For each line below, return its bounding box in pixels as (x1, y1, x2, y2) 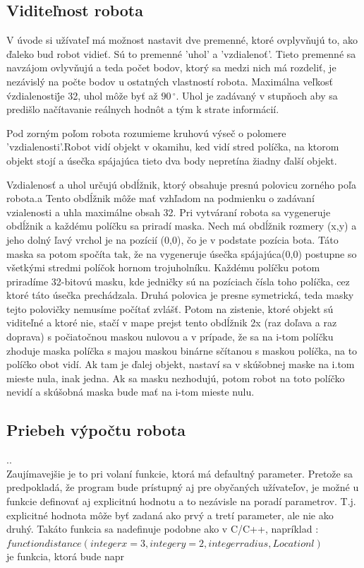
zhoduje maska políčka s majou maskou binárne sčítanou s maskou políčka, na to (6, 343, 358, 357)
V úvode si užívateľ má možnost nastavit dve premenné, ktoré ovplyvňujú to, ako (6, 32, 358, 47)
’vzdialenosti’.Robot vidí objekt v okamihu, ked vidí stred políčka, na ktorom (6, 139, 339, 154)
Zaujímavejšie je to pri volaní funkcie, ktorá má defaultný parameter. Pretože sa (6, 466, 353, 480)
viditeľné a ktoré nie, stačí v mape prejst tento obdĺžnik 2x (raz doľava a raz (6, 315, 337, 330)
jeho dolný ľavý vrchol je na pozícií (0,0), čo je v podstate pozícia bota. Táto (6, 232, 339, 247)
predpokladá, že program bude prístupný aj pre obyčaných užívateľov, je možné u (6, 480, 359, 495)
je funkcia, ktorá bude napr (6, 549, 124, 564)
